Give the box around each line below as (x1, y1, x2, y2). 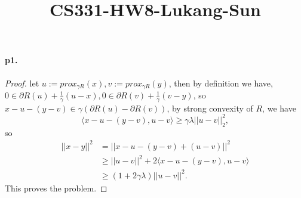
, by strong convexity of (167, 101, 253, 114)
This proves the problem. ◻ (5, 181, 107, 194)
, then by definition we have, (168, 76, 273, 89)
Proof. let (5, 76, 39, 89)
